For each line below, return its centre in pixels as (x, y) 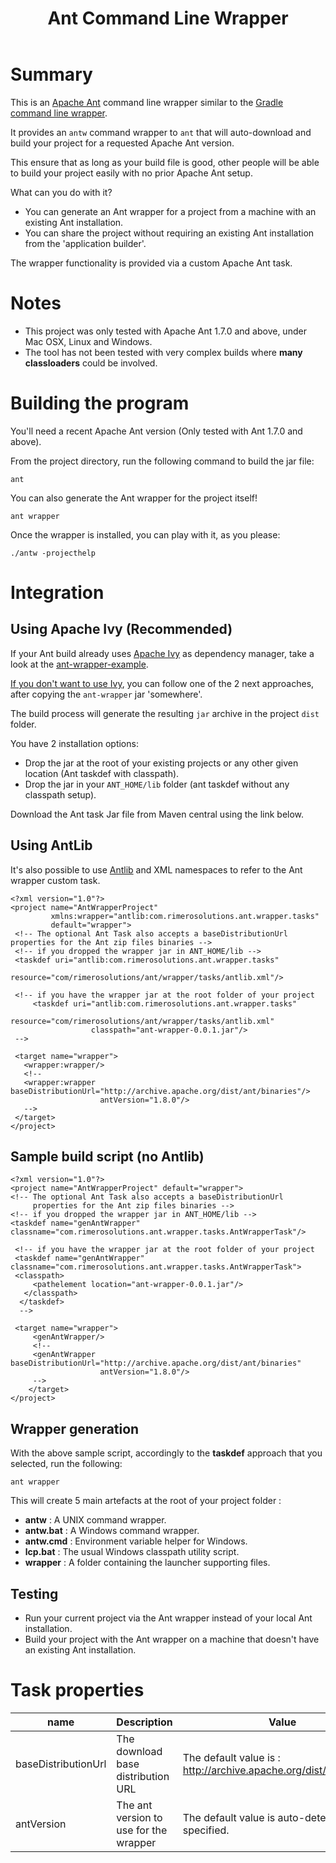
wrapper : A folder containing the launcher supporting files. (147, 1563)
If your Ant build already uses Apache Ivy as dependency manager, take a (162, 653)
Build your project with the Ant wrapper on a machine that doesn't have (172, 1639)
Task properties (77, 1690)
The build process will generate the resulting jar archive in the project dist (165, 713)
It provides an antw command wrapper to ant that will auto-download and (161, 132)
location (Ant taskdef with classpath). (102, 773)
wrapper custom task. (55, 880)
